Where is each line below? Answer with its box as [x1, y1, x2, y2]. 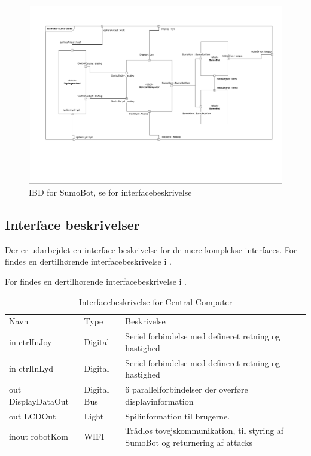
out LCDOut [9, 409, 56, 422]
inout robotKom [9, 430, 68, 443]
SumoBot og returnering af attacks [125, 436, 253, 448]
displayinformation [125, 394, 194, 407]
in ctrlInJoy [9, 336, 52, 348]
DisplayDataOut [9, 394, 69, 407]
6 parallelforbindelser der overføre [125, 383, 248, 396]
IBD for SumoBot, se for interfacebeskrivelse [29, 186, 192, 198]
